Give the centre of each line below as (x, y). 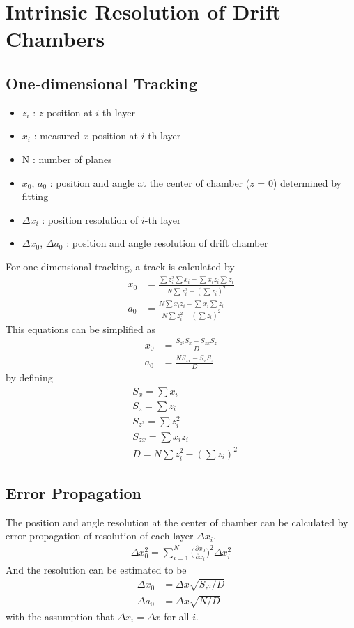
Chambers (55, 39)
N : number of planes (67, 159)
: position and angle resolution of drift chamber (167, 243)
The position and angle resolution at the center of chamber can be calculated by (177, 522)
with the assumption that (60, 616)
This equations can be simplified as (80, 329)
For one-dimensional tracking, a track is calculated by (120, 266)
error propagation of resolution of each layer (100, 536)
